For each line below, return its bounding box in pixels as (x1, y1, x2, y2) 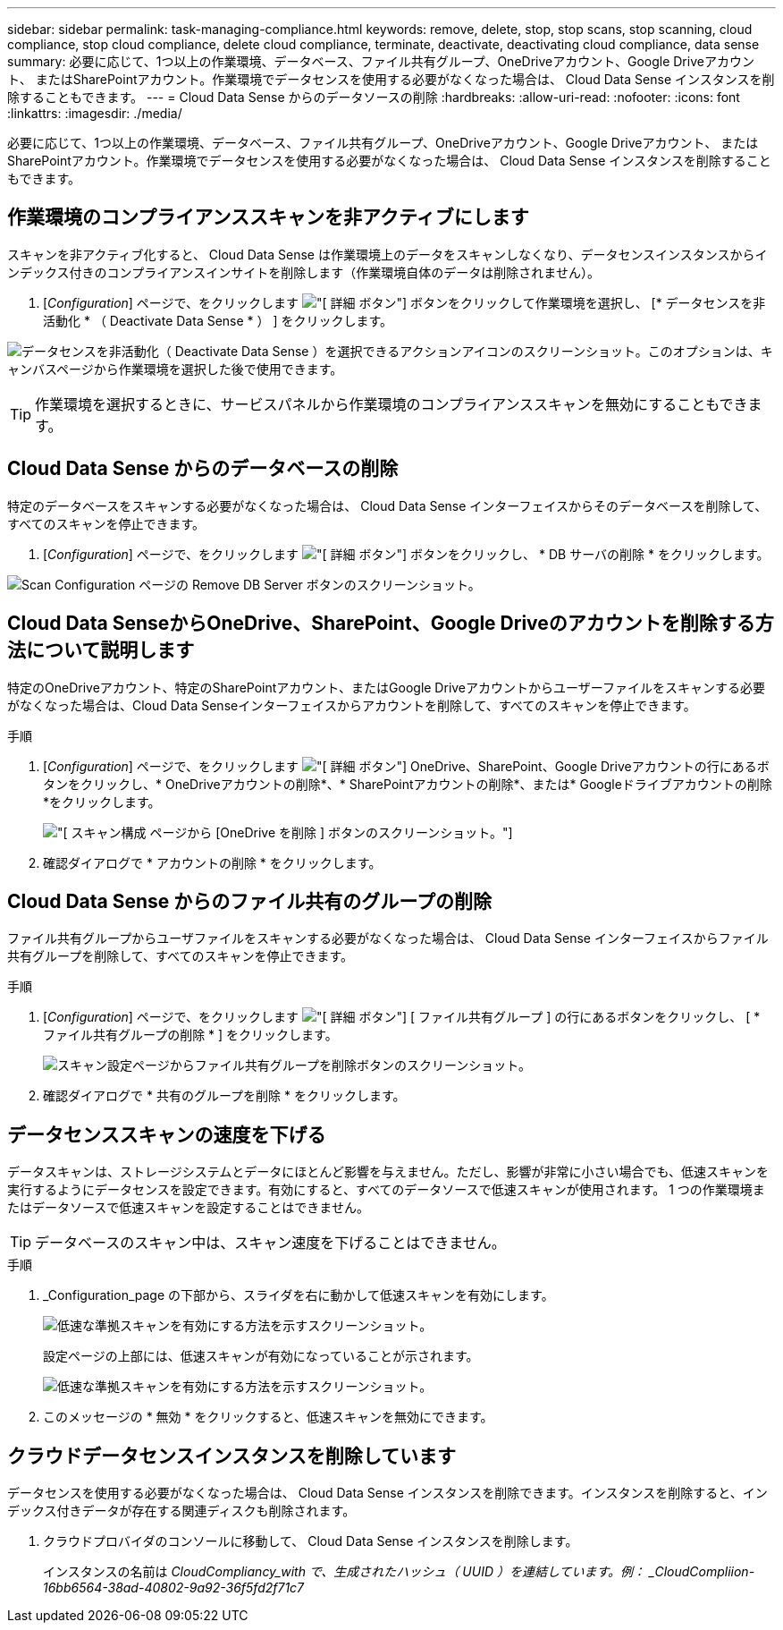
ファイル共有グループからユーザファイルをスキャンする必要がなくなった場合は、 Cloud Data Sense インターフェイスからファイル (7, 930, 769, 947)
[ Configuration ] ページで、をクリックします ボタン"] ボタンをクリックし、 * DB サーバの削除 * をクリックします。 (43, 546, 770, 562)
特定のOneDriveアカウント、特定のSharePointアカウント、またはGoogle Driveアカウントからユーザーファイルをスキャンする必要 (7, 679, 765, 695)
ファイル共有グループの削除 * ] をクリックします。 (43, 1027, 338, 1043)
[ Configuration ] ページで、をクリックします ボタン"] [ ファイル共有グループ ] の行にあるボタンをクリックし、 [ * (43, 1009, 761, 1025)
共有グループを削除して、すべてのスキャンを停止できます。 (7, 948, 354, 964)
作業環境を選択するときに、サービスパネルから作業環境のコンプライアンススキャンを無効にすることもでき (35, 395, 748, 413)
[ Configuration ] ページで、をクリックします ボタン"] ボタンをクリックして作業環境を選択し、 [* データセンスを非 (43, 294, 766, 310)
